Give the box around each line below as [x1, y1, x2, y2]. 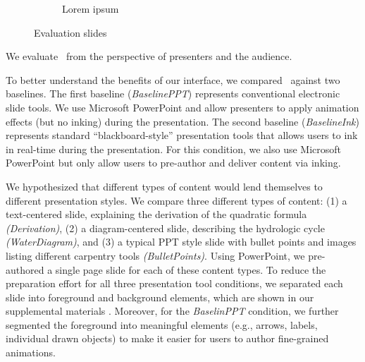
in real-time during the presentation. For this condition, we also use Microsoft [6, 141, 342, 156]
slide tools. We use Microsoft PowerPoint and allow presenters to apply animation [6, 99, 359, 114]
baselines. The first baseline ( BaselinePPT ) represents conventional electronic [6, 86, 340, 101]
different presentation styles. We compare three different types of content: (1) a [6, 193, 347, 207]
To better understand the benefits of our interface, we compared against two [6, 72, 340, 87]
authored [6, 262, 44, 277]
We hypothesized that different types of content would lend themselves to [6, 179, 323, 193]
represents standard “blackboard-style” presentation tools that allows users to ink [6, 128, 358, 143]
